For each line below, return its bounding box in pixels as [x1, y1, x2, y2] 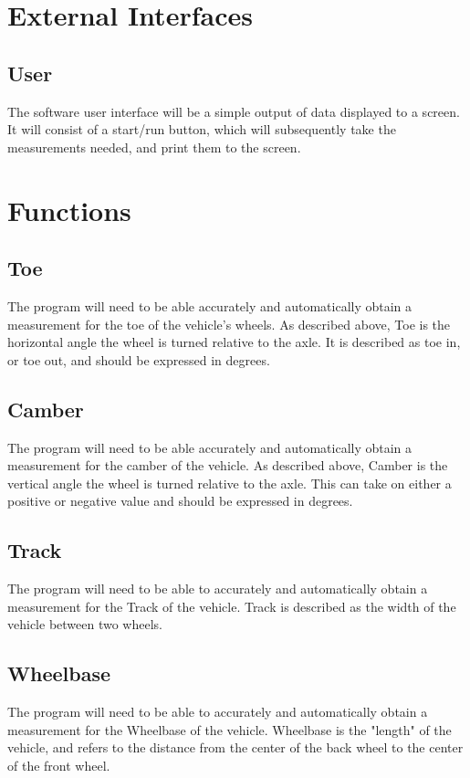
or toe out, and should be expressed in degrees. [7, 350, 270, 369]
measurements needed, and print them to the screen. [7, 137, 301, 156]
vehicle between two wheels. [7, 615, 162, 634]
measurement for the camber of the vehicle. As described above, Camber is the [7, 456, 448, 475]
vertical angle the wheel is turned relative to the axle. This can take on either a [7, 473, 452, 492]
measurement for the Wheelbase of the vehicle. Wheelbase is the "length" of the [7, 720, 452, 739]
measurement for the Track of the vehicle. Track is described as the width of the [7, 596, 456, 615]
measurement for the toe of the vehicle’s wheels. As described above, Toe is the [7, 314, 451, 333]
